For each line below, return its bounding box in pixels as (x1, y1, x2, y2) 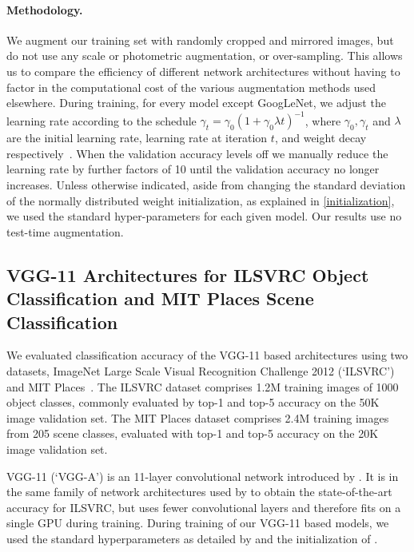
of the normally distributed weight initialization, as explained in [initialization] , (6, 192, 395, 208)
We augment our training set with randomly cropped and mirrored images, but (6, 31, 394, 48)
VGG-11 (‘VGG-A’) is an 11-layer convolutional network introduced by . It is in (6, 467, 399, 484)
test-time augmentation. (6, 223, 124, 240)
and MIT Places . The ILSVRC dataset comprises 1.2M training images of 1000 (6, 378, 399, 395)
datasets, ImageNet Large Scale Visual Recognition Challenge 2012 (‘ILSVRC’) (6, 363, 395, 379)
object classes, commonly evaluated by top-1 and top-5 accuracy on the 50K (6, 394, 380, 411)
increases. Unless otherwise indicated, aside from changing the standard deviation (6, 177, 406, 193)
